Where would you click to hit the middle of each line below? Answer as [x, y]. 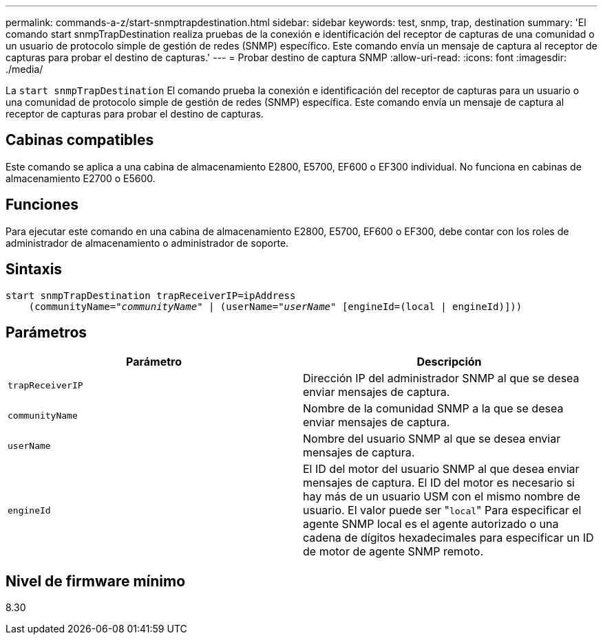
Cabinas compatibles [80, 140]
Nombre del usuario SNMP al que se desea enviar [432, 439]
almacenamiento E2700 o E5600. [81, 178]
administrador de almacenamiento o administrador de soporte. [147, 243]
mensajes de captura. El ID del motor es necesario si [439, 483]
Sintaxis [34, 269]
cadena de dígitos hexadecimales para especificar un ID [448, 538]
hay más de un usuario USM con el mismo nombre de [442, 497]
